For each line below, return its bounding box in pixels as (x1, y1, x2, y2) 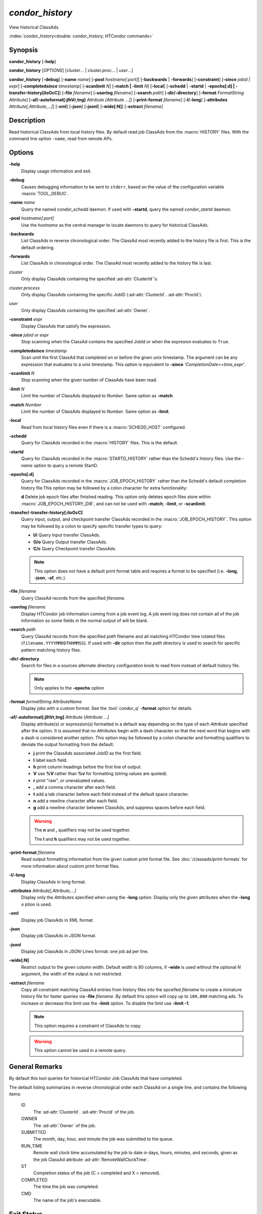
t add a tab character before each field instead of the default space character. (33, 791, 189, 797)
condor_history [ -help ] (9, 58, 56, 64)
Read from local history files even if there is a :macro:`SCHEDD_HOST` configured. (21, 424, 186, 430)
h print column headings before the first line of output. (33, 764, 142, 770)
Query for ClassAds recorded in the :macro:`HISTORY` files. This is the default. (21, 440, 179, 446)
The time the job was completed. (33, 1184, 99, 1190)
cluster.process (9, 285, 40, 291)
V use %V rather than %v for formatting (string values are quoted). (33, 771, 168, 776)
